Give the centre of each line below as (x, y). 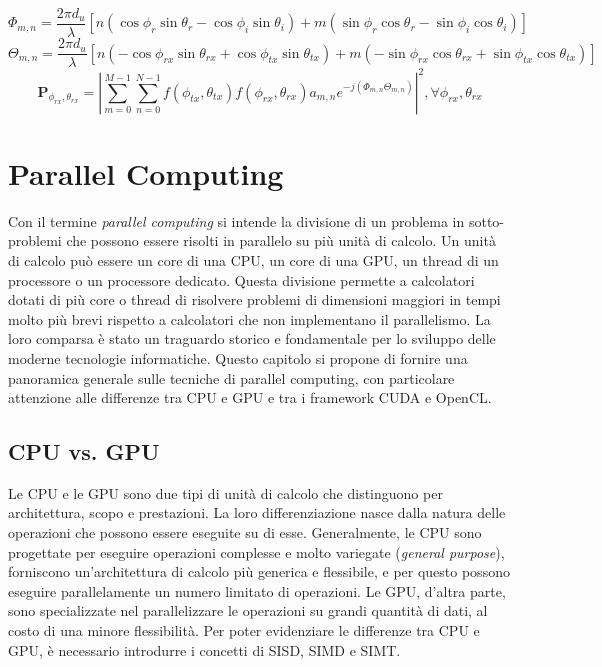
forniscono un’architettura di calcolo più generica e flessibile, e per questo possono (259, 571)
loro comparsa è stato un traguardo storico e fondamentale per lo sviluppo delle (252, 338)
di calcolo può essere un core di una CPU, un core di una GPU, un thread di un (253, 259)
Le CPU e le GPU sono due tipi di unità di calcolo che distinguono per (225, 492)
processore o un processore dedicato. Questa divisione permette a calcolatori (241, 279)
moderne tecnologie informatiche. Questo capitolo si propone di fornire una (238, 357)
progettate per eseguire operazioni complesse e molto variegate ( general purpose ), (256, 551)
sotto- (486, 220)
